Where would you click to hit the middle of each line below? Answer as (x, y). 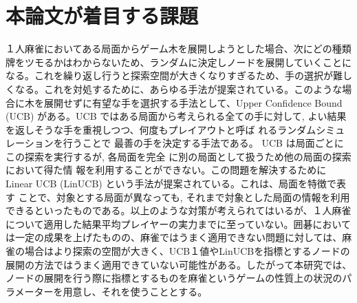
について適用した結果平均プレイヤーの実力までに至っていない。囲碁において (178, 223)
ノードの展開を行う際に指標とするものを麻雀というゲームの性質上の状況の (174, 278)
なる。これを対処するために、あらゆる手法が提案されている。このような (178, 88)
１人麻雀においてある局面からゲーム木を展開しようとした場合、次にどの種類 (178, 49)
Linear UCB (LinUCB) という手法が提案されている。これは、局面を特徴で (171, 184)
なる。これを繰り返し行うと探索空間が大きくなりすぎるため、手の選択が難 (174, 75)
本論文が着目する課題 (102, 15)
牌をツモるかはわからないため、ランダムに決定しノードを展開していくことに (179, 62)
